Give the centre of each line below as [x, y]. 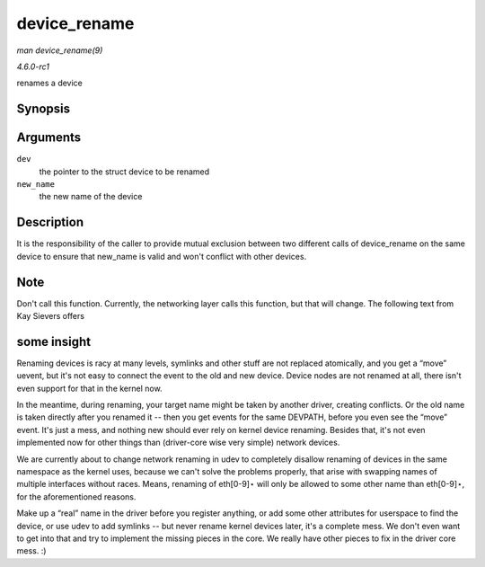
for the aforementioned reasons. [76, 496]
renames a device [49, 83]
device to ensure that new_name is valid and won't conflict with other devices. [162, 256]
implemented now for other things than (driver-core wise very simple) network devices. [178, 443]
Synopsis [44, 109]
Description [50, 222]
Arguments [49, 138]
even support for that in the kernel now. [89, 388]
